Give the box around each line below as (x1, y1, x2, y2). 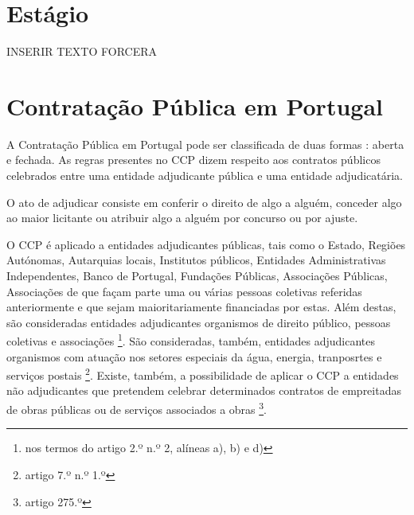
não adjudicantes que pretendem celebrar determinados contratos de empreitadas (6, 382, 401, 399)
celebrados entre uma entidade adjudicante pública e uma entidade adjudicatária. (6, 167, 404, 184)
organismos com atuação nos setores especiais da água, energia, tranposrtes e (6, 348, 382, 365)
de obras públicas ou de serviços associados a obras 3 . (6, 399, 268, 417)
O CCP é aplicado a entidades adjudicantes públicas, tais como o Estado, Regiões (6, 236, 406, 252)
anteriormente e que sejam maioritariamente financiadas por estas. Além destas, (6, 298, 396, 315)
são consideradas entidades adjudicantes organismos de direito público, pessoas (6, 314, 391, 330)
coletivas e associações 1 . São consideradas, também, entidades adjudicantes (6, 330, 376, 349)
